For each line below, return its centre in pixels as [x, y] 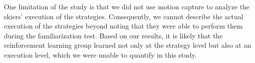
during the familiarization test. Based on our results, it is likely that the [113, 35]
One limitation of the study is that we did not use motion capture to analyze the [127, 6]
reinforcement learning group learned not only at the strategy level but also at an [127, 45]
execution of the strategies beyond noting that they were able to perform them [124, 26]
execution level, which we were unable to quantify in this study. [101, 54]
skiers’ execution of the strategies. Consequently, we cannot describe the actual [124, 16]
